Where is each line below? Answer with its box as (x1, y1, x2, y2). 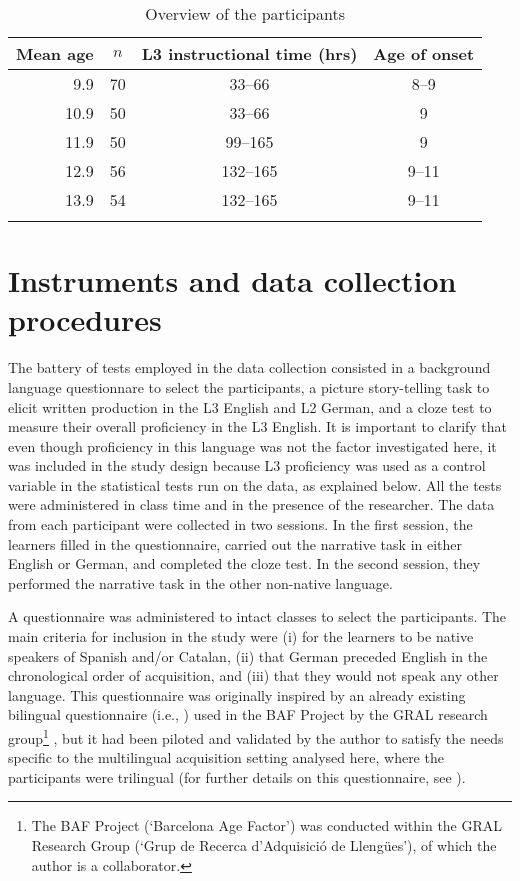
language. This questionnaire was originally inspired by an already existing (8, 684, 466, 705)
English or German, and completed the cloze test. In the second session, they (8, 553, 481, 574)
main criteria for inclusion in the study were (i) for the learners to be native (8, 626, 474, 647)
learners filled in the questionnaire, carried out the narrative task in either (8, 533, 463, 554)
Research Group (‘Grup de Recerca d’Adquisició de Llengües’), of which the (31, 835, 497, 856)
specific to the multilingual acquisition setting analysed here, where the (8, 747, 444, 768)
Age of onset (373, 42, 475, 65)
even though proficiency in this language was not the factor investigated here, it (8, 435, 497, 456)
